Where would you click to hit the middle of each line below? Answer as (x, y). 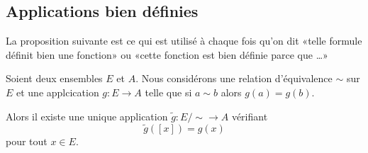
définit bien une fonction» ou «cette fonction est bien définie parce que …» (167, 54)
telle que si (168, 92)
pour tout (27, 141)
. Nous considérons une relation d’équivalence (234, 78)
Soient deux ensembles (54, 78)
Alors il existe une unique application (87, 116)
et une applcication (58, 92)
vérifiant (250, 116)
